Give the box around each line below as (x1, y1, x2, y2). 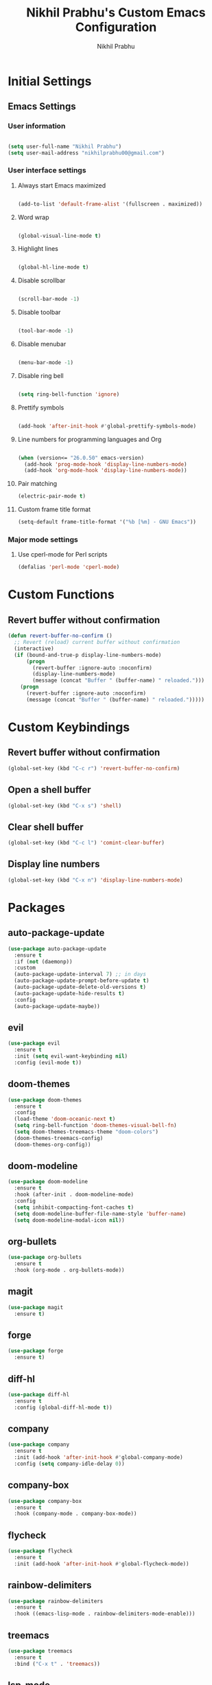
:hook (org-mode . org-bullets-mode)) (14, 1266, 126, 1274)
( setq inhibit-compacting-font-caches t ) (14, 1204, 134, 1211)
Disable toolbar (17, 308, 61, 317)
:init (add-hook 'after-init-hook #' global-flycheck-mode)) (14, 1560, 189, 1567)
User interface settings (8, 166, 86, 175)
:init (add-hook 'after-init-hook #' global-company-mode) (14, 1454, 184, 1461)
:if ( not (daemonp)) (14, 958, 73, 965)
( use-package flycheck (8, 1548, 73, 1554)
